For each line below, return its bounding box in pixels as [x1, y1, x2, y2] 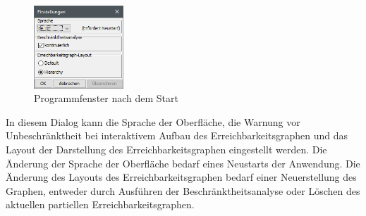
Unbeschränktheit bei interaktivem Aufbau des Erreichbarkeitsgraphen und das [6, 128, 348, 143]
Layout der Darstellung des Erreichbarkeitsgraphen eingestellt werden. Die [6, 142, 327, 157]
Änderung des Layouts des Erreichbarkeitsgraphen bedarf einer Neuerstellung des [6, 170, 357, 184]
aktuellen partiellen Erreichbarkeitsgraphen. [6, 197, 195, 212]
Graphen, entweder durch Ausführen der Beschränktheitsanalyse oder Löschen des [6, 183, 360, 198]
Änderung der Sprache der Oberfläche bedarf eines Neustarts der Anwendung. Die [6, 155, 360, 170]
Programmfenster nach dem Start [34, 91, 178, 106]
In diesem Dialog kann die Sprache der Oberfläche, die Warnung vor [6, 114, 300, 129]
